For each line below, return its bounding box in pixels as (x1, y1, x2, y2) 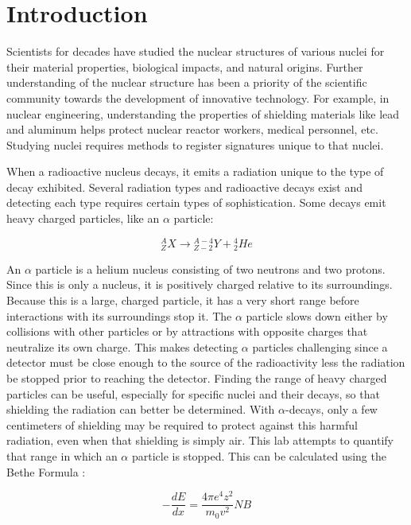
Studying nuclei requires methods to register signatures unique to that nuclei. (6, 136, 384, 153)
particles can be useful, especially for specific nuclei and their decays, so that (6, 385, 380, 402)
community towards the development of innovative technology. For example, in (6, 89, 390, 106)
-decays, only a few (285, 401, 378, 418)
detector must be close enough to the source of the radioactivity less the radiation (6, 354, 405, 371)
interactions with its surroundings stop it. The (6, 307, 232, 324)
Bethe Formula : (6, 463, 86, 480)
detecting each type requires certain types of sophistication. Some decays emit (6, 194, 386, 211)
